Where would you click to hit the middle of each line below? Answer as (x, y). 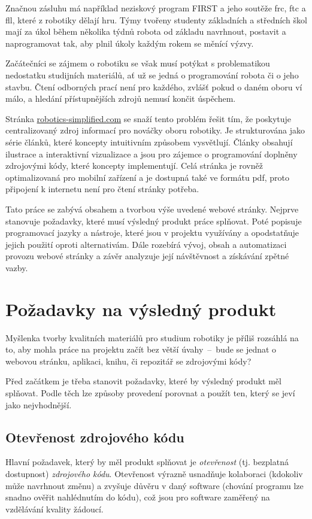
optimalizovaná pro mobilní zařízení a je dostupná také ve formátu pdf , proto (147, 177)
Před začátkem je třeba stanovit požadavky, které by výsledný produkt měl (143, 381)
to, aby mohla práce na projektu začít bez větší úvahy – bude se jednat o (141, 349)
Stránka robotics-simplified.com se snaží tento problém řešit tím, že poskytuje (149, 118)
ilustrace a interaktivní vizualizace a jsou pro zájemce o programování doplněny (152, 154)
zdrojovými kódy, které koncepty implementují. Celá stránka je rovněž (134, 166)
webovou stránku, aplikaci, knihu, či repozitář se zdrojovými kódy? (128, 361)
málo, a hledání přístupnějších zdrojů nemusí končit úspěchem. (121, 98)
